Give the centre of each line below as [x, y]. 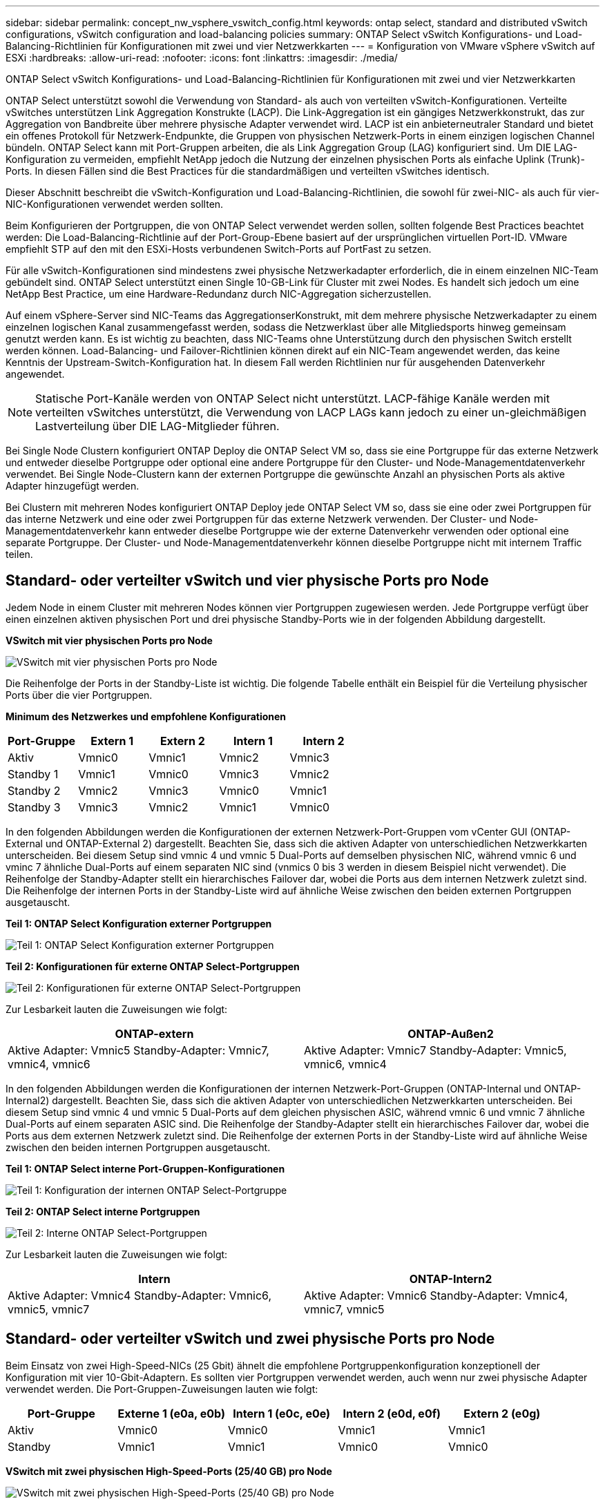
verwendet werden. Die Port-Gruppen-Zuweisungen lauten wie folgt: [162, 1389]
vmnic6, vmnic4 [345, 1064]
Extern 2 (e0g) [502, 1413]
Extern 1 [112, 741]
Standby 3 [34, 807]
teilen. [19, 554]
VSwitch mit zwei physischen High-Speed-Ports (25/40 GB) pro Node [169, 1471]
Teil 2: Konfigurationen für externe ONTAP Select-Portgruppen [153, 966]
